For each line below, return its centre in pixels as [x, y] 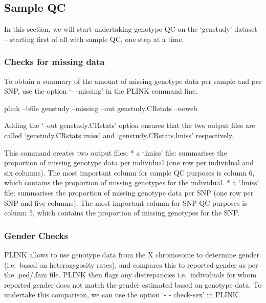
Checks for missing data [54, 62]
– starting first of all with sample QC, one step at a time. [94, 39]
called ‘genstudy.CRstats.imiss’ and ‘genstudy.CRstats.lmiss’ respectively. [119, 135]
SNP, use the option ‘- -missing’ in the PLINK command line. [101, 91]
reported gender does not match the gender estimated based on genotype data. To [133, 284]
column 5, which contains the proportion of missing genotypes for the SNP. [122, 213]
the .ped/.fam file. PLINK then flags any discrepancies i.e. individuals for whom [130, 275]
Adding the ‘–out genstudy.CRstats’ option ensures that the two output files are [130, 125]
